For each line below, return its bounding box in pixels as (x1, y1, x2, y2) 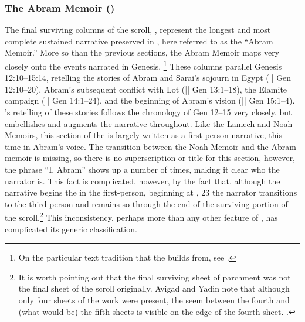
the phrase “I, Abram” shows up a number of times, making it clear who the (5, 163, 280, 175)
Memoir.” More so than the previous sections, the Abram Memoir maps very (5, 46, 280, 59)
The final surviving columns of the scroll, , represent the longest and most (5, 23, 271, 36)
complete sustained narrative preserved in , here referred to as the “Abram (5, 35, 273, 47)
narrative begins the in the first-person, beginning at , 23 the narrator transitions (5, 186, 297, 198)
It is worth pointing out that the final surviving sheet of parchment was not (18, 270, 291, 283)
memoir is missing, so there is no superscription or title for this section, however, (5, 152, 295, 164)
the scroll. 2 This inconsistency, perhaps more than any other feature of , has (5, 210, 278, 224)
